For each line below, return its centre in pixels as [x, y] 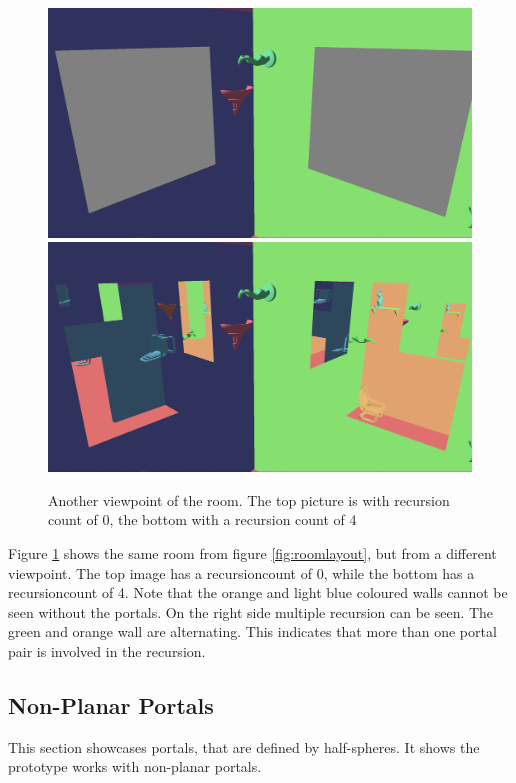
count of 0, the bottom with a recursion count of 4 [202, 519]
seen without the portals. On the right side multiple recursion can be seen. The [251, 611]
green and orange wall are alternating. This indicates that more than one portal [252, 631]
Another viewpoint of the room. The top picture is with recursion [249, 499]
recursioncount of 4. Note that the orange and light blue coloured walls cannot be [258, 592]
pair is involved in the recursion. [107, 650]
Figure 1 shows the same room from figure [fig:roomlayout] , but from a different [252, 552]
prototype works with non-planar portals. [135, 766]
